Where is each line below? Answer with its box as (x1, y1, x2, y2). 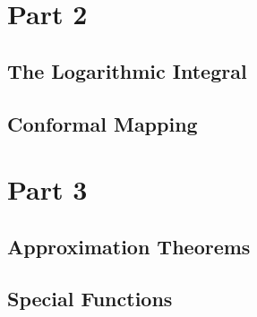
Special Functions (7, 285, 173, 313)
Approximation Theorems (7, 232, 251, 260)
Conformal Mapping (7, 109, 198, 137)
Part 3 (7, 171, 88, 208)
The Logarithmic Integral (7, 56, 247, 84)
